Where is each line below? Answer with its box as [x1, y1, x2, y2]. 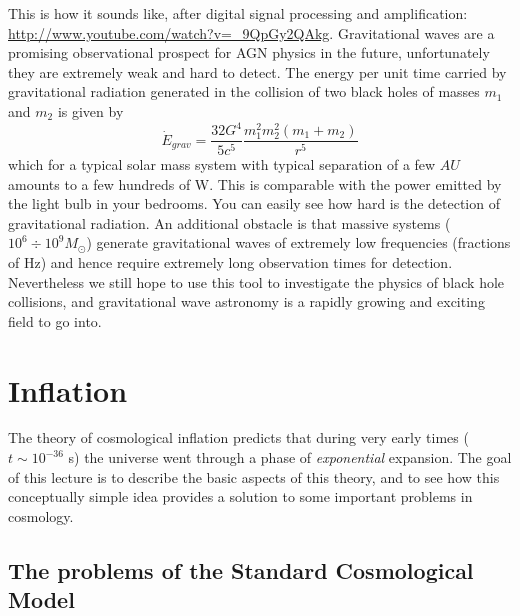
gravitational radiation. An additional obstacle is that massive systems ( [8, 212, 451, 233]
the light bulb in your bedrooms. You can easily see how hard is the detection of [8, 193, 500, 214]
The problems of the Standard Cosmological [8, 554, 474, 585]
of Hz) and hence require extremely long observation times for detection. [8, 251, 453, 272]
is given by [57, 100, 124, 121]
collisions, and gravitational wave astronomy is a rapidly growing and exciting [8, 291, 485, 312]
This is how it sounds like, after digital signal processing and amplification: [8, 3, 468, 23]
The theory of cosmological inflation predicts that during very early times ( [8, 427, 469, 448]
